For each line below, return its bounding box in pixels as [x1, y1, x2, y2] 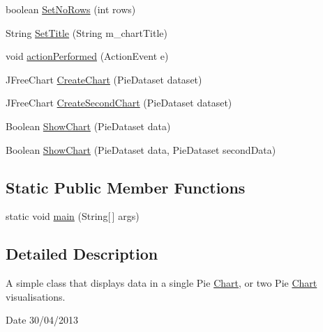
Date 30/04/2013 [6, 313, 79, 327]
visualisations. [6, 289, 66, 303]
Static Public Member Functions [6, 176, 246, 198]
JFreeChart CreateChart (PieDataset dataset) [6, 72, 202, 86]
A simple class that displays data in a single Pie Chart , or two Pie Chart [6, 276, 317, 290]
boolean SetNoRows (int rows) [6, 2, 136, 16]
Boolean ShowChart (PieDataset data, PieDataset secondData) [6, 142, 276, 157]
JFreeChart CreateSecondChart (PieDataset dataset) [6, 95, 232, 110]
